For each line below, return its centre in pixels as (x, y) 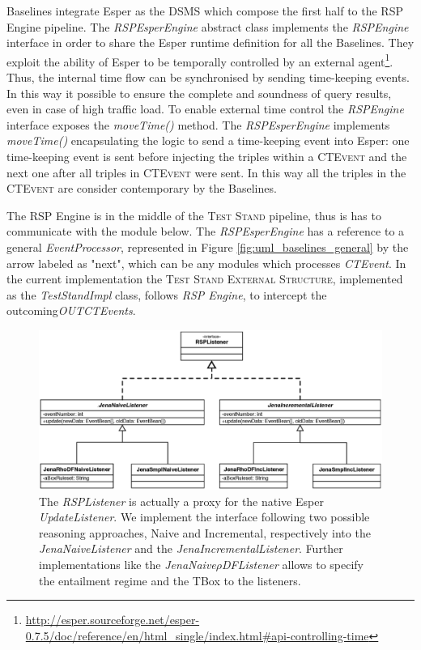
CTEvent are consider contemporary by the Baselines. (142, 188)
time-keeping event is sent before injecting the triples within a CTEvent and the (207, 156)
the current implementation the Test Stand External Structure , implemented (205, 279)
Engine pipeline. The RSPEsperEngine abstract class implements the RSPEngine (208, 26)
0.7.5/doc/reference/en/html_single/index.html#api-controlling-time (197, 635)
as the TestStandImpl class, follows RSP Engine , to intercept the (167, 294)
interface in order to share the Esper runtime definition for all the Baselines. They (210, 42)
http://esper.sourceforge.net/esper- (113, 620)
